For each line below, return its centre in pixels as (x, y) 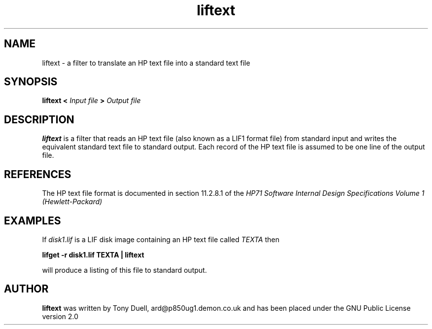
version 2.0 (60, 316)
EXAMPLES (33, 220)
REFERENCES (38, 174)
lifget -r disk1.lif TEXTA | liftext (93, 255)
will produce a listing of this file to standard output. (125, 270)
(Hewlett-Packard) (72, 202)
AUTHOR (26, 289)
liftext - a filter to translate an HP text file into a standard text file (146, 63)
